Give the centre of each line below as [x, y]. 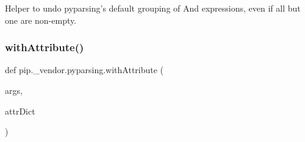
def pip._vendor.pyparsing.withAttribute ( [84, 70]
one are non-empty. [41, 20]
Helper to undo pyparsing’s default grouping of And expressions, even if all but [153, 8]
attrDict [20, 111]
